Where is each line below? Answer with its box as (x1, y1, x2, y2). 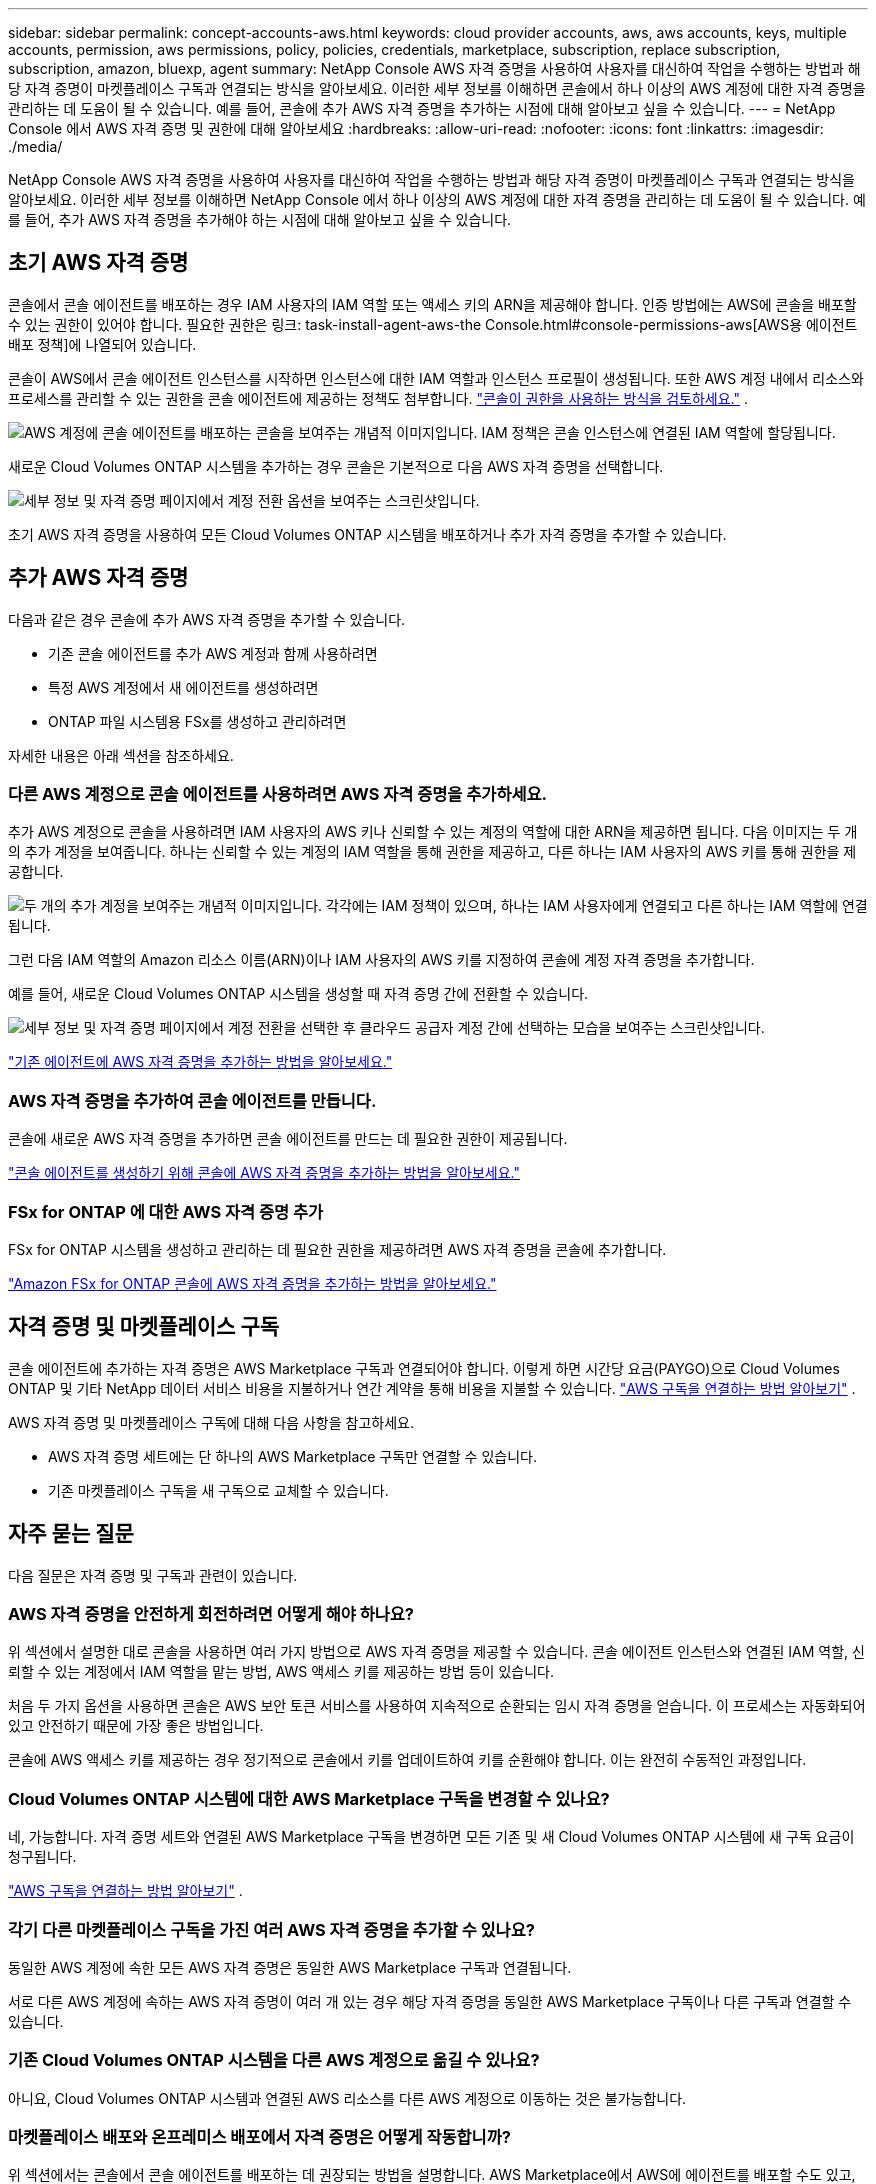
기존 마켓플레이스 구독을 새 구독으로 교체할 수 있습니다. (48, 1481, 389, 1499)
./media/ (8, 138, 63, 155)
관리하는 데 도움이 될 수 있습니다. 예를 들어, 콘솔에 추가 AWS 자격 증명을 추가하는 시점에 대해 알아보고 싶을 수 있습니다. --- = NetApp (8, 100, 836, 117)
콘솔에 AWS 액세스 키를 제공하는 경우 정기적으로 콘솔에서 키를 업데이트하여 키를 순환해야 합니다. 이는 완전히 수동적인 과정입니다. (8, 1751, 807, 1769)
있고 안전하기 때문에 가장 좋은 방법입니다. (8, 1717, 264, 1735)
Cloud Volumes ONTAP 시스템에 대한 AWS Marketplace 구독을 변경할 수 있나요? (8, 1788, 610, 1809)
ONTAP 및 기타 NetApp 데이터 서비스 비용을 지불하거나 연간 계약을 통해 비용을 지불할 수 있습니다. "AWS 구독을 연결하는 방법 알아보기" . (8, 1379, 856, 1397)
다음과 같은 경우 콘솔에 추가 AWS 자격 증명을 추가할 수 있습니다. (8, 610, 406, 628)
